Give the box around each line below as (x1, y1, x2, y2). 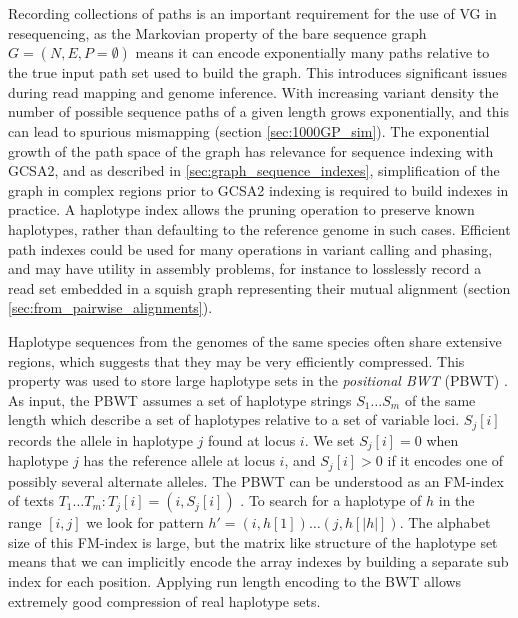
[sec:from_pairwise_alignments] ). (8, 297, 213, 318)
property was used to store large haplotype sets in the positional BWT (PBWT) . (8, 370, 508, 391)
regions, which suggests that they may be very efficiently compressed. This (8, 350, 465, 371)
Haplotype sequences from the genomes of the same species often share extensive (8, 330, 502, 351)
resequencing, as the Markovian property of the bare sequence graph (8, 22, 427, 43)
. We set (304, 429, 355, 450)
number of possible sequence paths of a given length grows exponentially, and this (8, 101, 510, 122)
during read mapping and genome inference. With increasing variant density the (8, 81, 499, 102)
